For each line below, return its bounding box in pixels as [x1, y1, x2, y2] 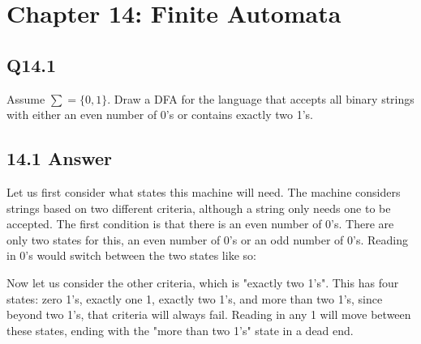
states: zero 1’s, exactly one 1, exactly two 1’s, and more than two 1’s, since [6, 290, 383, 307]
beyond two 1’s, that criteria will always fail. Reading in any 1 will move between [6, 306, 411, 323]
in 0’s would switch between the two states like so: [6, 247, 256, 264]
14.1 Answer [6, 146, 112, 171]
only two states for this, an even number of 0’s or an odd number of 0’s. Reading [6, 231, 409, 248]
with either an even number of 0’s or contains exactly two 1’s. [6, 106, 313, 123]
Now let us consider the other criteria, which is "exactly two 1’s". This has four [6, 274, 399, 291]
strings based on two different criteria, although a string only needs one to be [6, 199, 391, 216]
